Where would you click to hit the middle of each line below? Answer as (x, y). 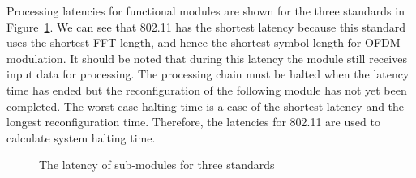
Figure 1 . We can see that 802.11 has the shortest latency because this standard (206, 26)
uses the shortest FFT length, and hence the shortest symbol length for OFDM (204, 42)
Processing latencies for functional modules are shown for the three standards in (206, 11)
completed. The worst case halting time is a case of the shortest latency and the (206, 106)
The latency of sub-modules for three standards (157, 165)
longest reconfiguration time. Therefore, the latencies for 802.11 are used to (193, 122)
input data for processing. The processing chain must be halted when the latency (208, 74)
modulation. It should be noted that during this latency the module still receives (207, 58)
